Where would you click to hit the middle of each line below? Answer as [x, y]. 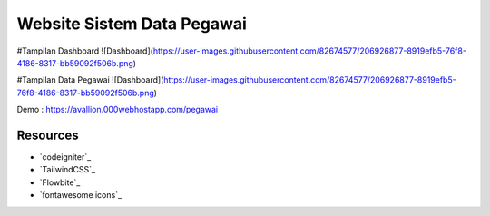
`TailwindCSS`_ [67, 170]
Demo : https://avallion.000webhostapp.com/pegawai [117, 110]
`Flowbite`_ [60, 182]
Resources [48, 135]
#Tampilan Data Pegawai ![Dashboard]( [90, 80]
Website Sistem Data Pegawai [132, 24]
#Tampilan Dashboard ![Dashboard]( [85, 51]
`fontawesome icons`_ [81, 195]
